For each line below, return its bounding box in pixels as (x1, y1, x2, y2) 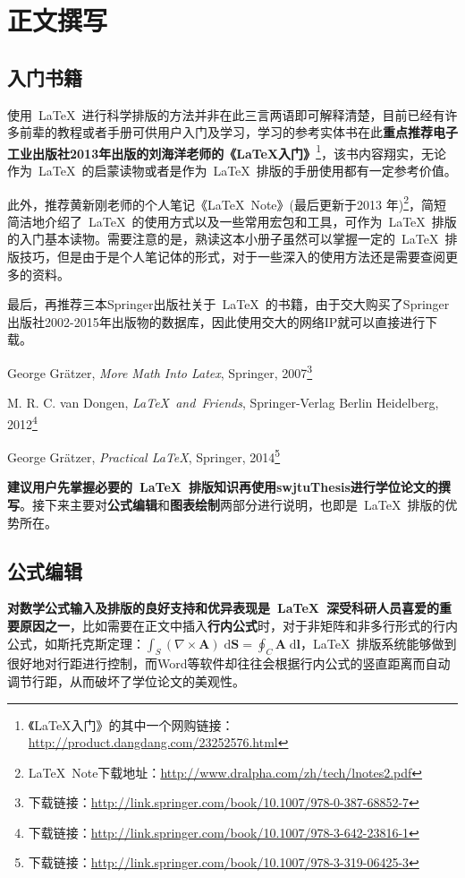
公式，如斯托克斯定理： (7, 633, 145, 652)
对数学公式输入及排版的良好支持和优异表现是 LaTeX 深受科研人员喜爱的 (7, 598, 440, 617)
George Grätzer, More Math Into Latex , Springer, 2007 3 (7, 361, 313, 382)
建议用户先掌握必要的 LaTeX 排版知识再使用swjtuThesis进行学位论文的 (7, 478, 438, 496)
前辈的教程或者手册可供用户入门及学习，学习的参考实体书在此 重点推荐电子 (19, 123, 458, 142)
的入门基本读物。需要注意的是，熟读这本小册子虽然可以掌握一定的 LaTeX (7, 229, 439, 248)
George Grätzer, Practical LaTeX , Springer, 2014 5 (7, 445, 281, 466)
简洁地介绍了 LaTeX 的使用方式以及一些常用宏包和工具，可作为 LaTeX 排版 (7, 211, 457, 230)
